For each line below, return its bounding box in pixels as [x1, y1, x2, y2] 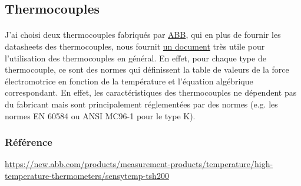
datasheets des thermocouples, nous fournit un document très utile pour [5, 40, 265, 52]
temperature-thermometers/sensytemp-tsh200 [5, 169, 169, 181]
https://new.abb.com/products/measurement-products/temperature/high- [5, 158, 273, 170]
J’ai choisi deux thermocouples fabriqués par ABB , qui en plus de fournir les [5, 28, 281, 41]
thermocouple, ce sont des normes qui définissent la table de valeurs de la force [5, 63, 289, 76]
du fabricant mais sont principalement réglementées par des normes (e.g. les [5, 97, 278, 110]
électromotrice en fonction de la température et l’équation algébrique [5, 74, 253, 87]
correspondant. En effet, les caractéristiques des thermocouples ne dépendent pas [5, 86, 297, 99]
